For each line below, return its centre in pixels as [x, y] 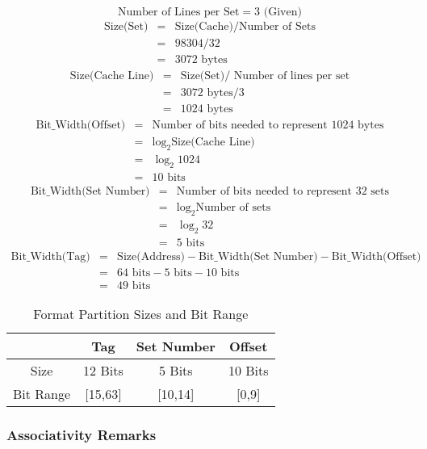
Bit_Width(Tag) [50, 256]
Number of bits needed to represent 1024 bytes [268, 126]
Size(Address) [151, 256]
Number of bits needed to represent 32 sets [283, 191]
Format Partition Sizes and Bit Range [141, 313]
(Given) [283, 12]
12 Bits [103, 370]
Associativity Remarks [82, 434]
